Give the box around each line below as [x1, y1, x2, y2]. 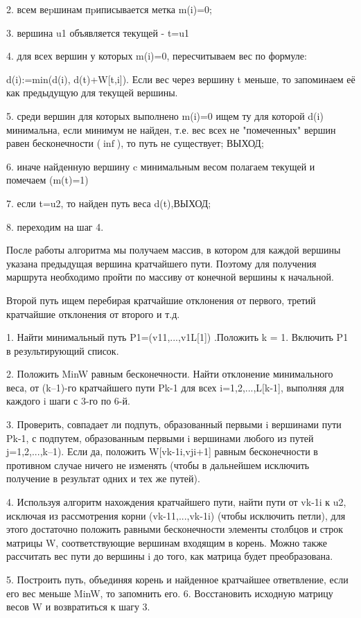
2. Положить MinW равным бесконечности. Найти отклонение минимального [6, 367, 333, 381]
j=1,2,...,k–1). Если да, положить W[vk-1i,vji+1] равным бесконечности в [6, 444, 318, 459]
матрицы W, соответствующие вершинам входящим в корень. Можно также [6, 535, 328, 549]
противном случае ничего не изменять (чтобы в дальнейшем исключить [6, 457, 310, 472]
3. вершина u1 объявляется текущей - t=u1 [6, 25, 190, 39]
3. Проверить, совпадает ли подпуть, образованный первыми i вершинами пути [6, 417, 342, 432]
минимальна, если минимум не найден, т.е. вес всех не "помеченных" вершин [6, 122, 336, 136]
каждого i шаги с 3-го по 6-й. [6, 394, 130, 408]
